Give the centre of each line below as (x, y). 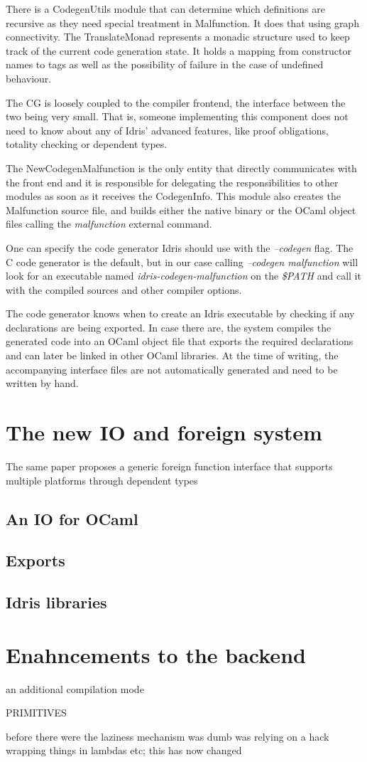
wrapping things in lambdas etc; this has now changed (124, 750)
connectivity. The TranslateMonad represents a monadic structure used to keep (178, 37)
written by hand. (42, 383)
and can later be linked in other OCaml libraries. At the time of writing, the (172, 355)
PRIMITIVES (36, 713)
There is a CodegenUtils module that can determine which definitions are (165, 9)
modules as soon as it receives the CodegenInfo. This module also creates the (173, 196)
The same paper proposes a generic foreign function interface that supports (169, 466)
